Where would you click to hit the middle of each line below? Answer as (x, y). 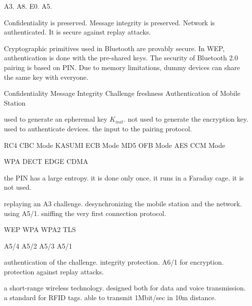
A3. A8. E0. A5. (28, 6)
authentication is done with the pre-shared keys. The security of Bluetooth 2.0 (121, 58)
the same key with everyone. (46, 77)
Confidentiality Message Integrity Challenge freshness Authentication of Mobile (122, 93)
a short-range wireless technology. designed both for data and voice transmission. (125, 288)
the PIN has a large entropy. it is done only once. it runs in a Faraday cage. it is (124, 177)
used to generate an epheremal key (56, 119)
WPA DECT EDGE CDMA (46, 161)
